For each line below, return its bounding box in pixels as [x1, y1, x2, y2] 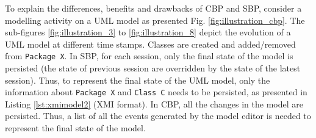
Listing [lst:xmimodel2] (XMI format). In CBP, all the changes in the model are [5, 97, 303, 110]
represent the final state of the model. [5, 122, 146, 134]
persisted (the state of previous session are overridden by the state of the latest [5, 62, 301, 74]
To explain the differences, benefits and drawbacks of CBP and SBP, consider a [5, 2, 302, 14]
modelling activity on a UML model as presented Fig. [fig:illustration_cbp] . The [5, 13, 305, 26]
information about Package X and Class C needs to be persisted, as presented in [5, 85, 307, 98]
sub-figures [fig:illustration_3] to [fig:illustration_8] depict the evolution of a [5, 26, 291, 38]
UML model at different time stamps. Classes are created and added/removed [5, 37, 296, 50]
